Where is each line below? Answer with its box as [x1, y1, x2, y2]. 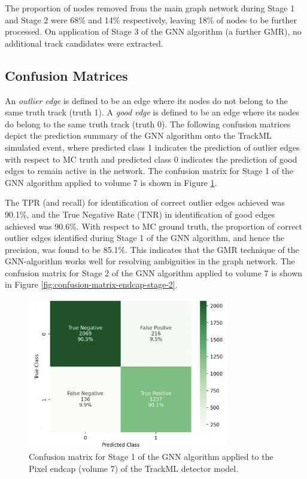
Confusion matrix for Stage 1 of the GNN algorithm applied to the [29, 450, 273, 463]
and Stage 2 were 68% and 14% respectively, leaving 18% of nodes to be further [5, 13, 297, 26]
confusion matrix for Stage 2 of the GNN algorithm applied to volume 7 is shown [5, 266, 303, 279]
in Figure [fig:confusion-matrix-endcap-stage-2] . [5, 278, 178, 291]
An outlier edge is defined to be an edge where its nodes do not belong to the [5, 94, 288, 106]
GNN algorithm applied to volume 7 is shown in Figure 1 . [5, 176, 217, 188]
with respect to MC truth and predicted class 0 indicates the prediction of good [5, 152, 297, 165]
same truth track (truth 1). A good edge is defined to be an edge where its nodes [5, 106, 300, 118]
